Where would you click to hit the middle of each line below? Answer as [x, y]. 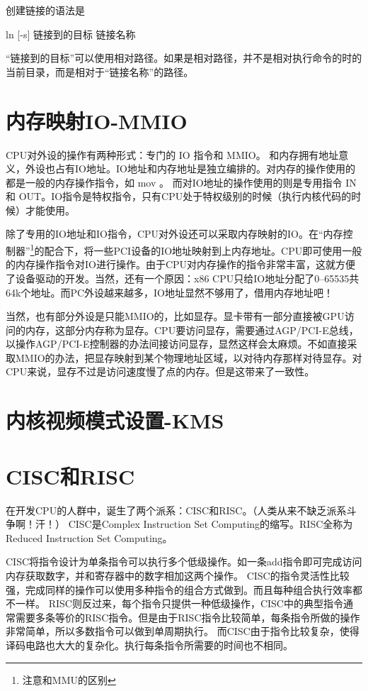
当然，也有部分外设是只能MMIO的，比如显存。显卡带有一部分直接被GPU [175, 316]
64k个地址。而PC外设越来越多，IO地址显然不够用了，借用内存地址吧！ [169, 292]
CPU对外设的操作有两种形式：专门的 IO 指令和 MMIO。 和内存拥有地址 [172, 154]
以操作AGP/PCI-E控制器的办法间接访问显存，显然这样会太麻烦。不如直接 [177, 344]
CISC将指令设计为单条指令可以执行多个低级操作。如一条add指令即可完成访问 [184, 562]
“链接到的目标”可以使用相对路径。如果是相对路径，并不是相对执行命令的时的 [184, 58]
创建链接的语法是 [45, 10]
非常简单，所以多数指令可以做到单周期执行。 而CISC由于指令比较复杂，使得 [183, 631]
